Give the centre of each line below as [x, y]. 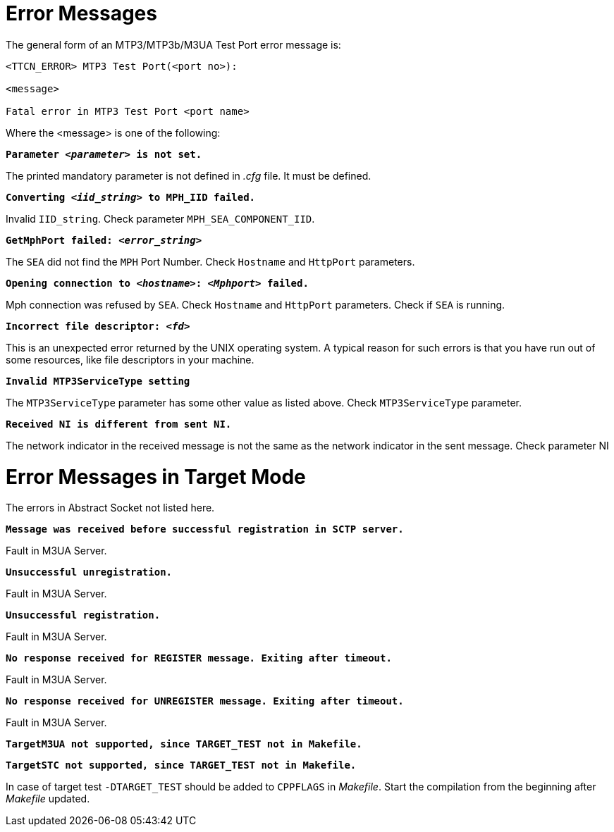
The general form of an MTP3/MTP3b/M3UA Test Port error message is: [173, 44]
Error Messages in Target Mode [156, 477]
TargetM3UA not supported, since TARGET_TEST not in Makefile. [184, 744]
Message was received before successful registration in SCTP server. [205, 529]
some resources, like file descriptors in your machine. [130, 359]
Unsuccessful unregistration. [89, 572]
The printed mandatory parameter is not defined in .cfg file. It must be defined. [189, 175]
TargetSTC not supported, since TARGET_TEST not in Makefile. [181, 765]
